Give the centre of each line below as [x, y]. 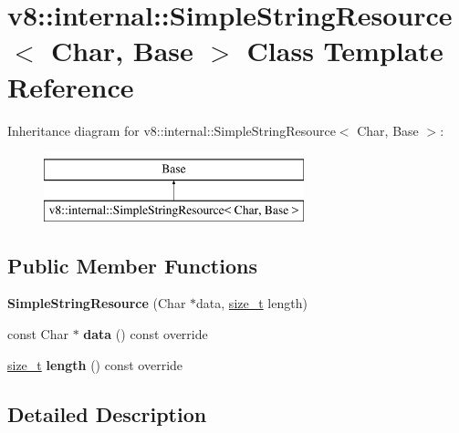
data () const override [146, 334]
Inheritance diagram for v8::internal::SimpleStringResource [172, 130]
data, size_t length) [252, 303]
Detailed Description [107, 413]
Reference [71, 86]
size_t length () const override [95, 364]
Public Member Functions [132, 265]
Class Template [345, 51]
